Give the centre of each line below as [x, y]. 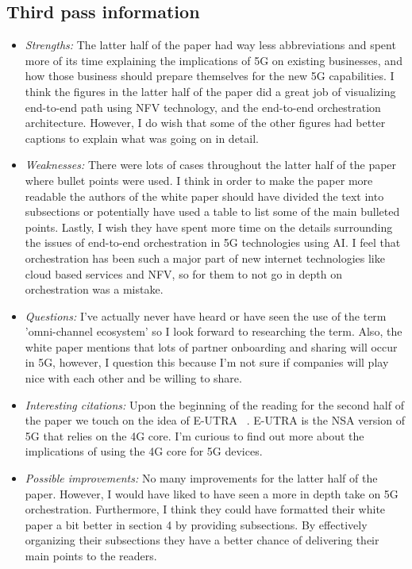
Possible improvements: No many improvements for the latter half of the [201, 478]
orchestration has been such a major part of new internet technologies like [205, 258]
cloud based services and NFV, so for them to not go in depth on [183, 273]
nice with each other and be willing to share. [133, 378]
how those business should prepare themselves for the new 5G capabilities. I [210, 76]
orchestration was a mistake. [94, 289]
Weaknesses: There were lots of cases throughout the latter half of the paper [211, 165]
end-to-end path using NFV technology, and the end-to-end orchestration [203, 107]
